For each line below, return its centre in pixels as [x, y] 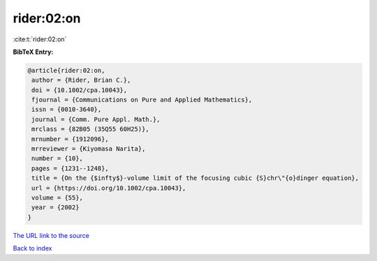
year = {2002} [56, 207]
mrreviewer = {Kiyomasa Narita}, [89, 149]
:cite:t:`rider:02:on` [40, 39]
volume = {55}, [58, 198]
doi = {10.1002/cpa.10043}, [80, 90]
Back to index [32, 248]
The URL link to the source [51, 235]
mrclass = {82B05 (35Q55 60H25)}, [90, 129]
